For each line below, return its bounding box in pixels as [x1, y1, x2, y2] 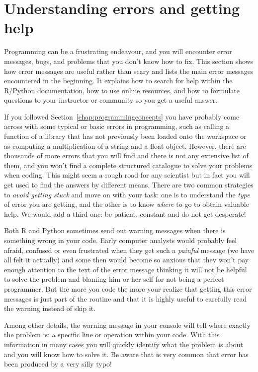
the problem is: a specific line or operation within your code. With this [4, 329, 220, 340]
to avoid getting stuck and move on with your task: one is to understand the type [4, 189, 250, 199]
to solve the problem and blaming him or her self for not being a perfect [4, 274, 224, 284]
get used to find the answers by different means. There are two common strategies [4, 180, 254, 190]
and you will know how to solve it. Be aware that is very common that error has [4, 349, 249, 359]
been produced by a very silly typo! [4, 359, 112, 369]
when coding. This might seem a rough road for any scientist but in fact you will [4, 170, 250, 180]
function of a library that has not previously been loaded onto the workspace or [4, 131, 247, 141]
